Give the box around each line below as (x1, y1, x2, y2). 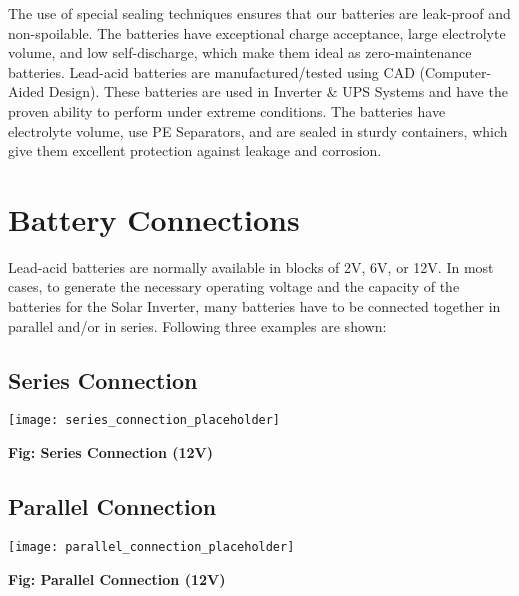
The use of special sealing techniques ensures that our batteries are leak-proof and (8, 3, 511, 23)
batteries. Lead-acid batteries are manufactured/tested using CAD (8, 61, 415, 82)
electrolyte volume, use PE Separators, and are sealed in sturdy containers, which (8, 120, 508, 141)
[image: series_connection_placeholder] (8, 413, 281, 428)
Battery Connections (8, 198, 300, 239)
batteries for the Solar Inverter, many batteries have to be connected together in (8, 296, 501, 317)
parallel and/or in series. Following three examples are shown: (8, 315, 387, 336)
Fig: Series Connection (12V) (8, 442, 213, 463)
